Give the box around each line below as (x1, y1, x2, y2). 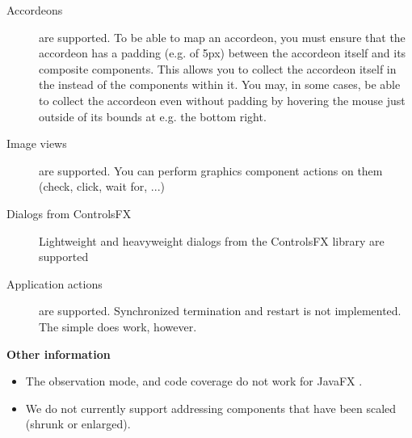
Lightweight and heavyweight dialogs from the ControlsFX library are (39, 232, 385, 249)
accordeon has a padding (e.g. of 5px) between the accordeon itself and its (39, 44, 406, 61)
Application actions (6, 275, 103, 292)
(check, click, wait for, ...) (39, 178, 165, 195)
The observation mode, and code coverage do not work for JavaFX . (25, 373, 363, 390)
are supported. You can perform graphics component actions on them (39, 162, 383, 179)
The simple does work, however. (39, 318, 197, 335)
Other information (6, 345, 111, 362)
